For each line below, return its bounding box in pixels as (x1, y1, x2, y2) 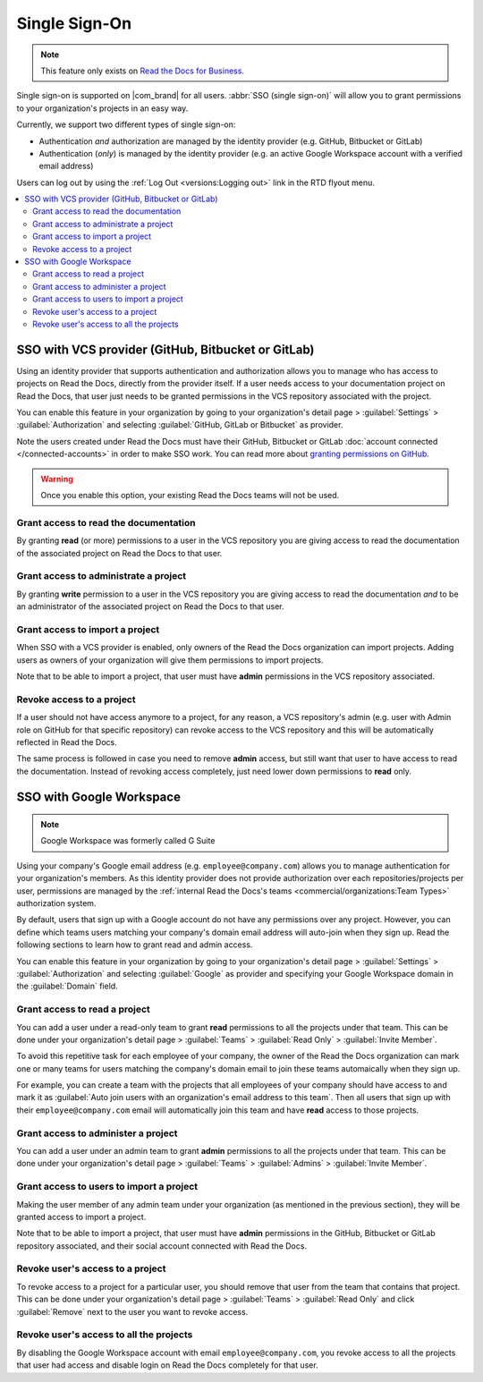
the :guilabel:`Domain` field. (16, 980, 118, 992)
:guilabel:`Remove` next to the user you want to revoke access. (16, 1306, 249, 1317)
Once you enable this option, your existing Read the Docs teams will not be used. (40, 490, 340, 500)
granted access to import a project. (16, 1211, 147, 1222)
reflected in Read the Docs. (16, 736, 117, 747)
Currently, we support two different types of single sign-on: (16, 119, 236, 130)
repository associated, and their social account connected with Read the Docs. (16, 1240, 308, 1251)
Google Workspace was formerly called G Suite (40, 835, 216, 846)
